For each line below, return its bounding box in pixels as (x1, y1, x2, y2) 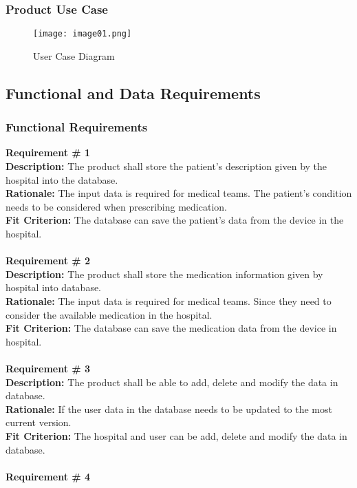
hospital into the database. (6, 172, 118, 187)
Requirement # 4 (6, 469, 91, 483)
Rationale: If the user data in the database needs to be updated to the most (6, 401, 332, 416)
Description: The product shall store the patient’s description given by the (6, 159, 327, 173)
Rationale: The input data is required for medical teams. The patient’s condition (6, 186, 352, 200)
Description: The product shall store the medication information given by (6, 266, 323, 281)
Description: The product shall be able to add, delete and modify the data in (6, 374, 338, 389)
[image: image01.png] (33, 29, 132, 39)
